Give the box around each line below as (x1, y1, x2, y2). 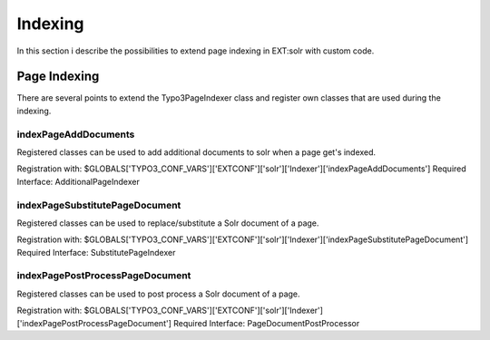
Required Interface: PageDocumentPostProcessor (172, 317, 360, 328)
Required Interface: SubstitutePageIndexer (16, 247, 176, 257)
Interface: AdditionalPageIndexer (16, 176, 140, 187)
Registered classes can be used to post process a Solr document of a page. (16, 288, 300, 299)
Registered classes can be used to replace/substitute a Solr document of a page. (16, 218, 319, 228)
